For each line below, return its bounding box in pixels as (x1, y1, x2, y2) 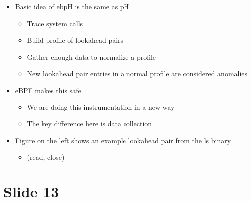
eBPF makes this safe (15, 85, 81, 95)
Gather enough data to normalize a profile (27, 51, 156, 62)
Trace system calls (27, 18, 83, 28)
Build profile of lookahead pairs (27, 35, 124, 45)
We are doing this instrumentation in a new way (27, 101, 175, 112)
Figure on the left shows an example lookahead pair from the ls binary (15, 135, 231, 145)
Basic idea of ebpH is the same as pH (15, 1, 129, 11)
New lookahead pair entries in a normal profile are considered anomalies (27, 68, 248, 79)
